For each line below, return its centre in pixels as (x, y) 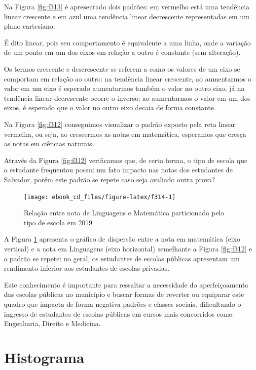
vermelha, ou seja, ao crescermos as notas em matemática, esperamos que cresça (125, 134)
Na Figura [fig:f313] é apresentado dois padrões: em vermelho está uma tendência (127, 6)
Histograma (44, 357)
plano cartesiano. (30, 26)
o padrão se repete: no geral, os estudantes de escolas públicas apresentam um (122, 258)
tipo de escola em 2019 (58, 222)
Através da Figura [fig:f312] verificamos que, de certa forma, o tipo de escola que (126, 160)
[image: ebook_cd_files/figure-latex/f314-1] (100, 197)
